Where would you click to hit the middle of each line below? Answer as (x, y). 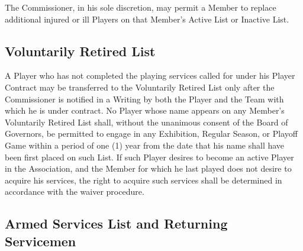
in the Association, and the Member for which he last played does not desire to (148, 168)
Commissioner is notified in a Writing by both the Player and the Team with (144, 99)
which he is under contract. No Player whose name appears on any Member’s (145, 110)
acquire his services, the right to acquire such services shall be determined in (144, 180)
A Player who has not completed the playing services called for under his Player (150, 75)
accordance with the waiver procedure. (75, 192)
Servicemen (41, 241)
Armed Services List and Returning (116, 223)
